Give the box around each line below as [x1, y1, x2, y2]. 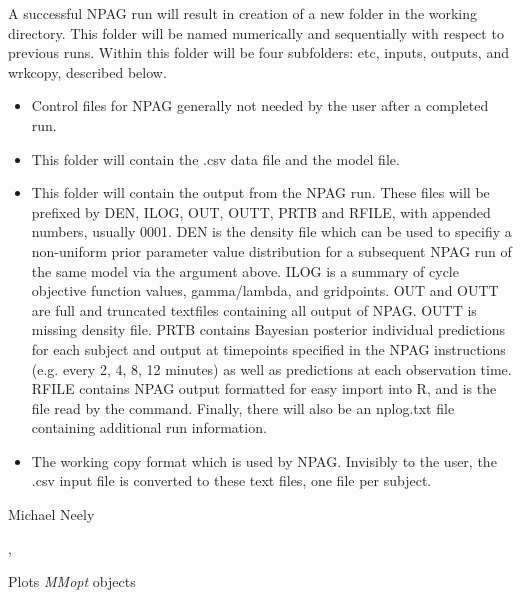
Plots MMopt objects [8, 571, 136, 592]
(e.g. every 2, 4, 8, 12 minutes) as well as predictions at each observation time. [31, 358, 512, 379]
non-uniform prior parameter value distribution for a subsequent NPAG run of [31, 240, 512, 261]
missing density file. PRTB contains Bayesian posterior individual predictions [31, 319, 505, 340]
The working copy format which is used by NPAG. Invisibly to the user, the [31, 450, 497, 471]
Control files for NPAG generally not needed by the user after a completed [31, 95, 489, 116]
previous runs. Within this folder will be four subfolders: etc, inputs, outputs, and [8, 42, 509, 63]
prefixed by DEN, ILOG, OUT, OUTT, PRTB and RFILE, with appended [31, 201, 491, 222]
